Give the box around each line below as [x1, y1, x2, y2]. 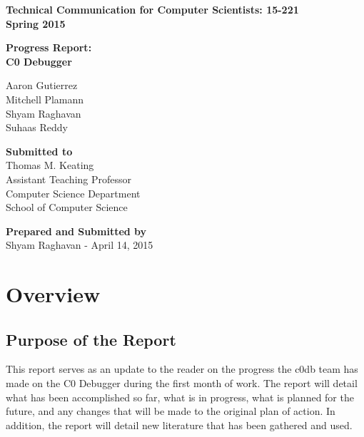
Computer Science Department [6, 185, 141, 200]
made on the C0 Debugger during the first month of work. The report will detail [6, 376, 358, 391]
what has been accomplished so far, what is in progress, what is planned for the [6, 389, 354, 404]
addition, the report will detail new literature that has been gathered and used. [6, 417, 353, 432]
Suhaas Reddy [6, 120, 69, 135]
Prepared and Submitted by [6, 223, 147, 238]
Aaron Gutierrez [6, 78, 78, 93]
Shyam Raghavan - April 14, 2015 [6, 237, 153, 252]
